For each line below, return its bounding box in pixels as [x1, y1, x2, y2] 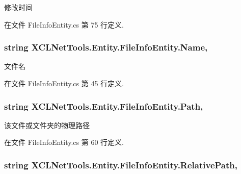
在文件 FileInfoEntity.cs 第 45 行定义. [4, 78, 124, 88]
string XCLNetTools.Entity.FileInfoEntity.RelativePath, [4, 158, 237, 171]
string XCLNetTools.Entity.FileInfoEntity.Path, [4, 100, 203, 112]
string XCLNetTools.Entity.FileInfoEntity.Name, [4, 41, 208, 54]
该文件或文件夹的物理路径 [4, 119, 90, 130]
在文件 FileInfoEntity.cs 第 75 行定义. [4, 19, 124, 30]
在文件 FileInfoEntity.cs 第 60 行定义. [4, 137, 124, 147]
